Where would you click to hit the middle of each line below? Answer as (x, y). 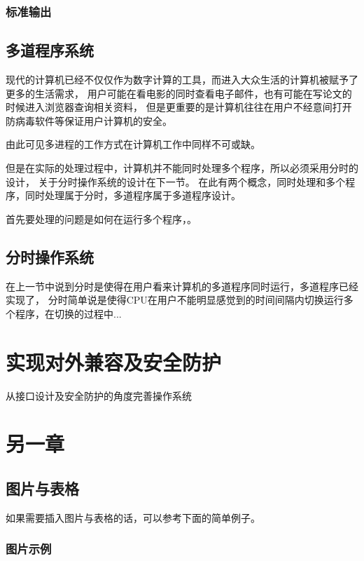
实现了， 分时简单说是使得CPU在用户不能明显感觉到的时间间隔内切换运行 (175, 300)
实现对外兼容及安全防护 (114, 361)
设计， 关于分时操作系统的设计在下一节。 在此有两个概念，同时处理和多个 (176, 181)
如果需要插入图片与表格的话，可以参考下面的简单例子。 (133, 517)
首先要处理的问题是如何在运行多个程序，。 (101, 218)
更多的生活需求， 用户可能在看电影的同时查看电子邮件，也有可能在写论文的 (179, 93)
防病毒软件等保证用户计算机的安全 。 (89, 120)
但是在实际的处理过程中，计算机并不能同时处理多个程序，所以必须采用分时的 (182, 168)
